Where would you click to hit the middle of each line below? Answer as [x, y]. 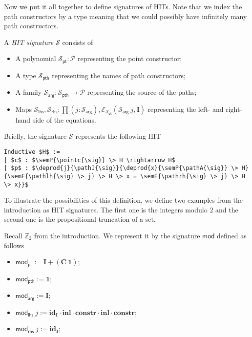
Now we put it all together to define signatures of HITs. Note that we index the [123, 6]
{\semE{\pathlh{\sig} [39, 176]
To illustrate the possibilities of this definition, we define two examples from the [123, 200]
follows [14, 245]
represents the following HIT [118, 136]
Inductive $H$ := [32, 152]
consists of [78, 42]
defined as [232, 235]
